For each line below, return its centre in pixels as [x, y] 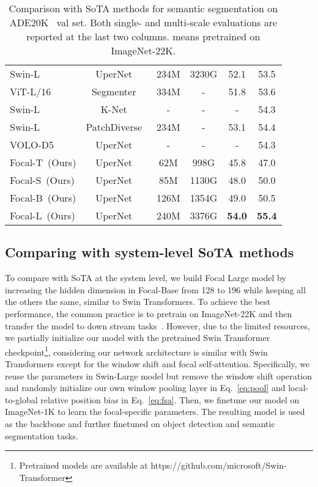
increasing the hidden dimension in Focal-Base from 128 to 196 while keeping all [155, 289]
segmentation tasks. [42, 435]
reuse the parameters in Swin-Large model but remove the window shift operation [158, 375]
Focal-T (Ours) [43, 162]
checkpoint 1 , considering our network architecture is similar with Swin [136, 351]
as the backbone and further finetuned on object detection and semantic [140, 423]
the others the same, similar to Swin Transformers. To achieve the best [138, 302]
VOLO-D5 [32, 145]
